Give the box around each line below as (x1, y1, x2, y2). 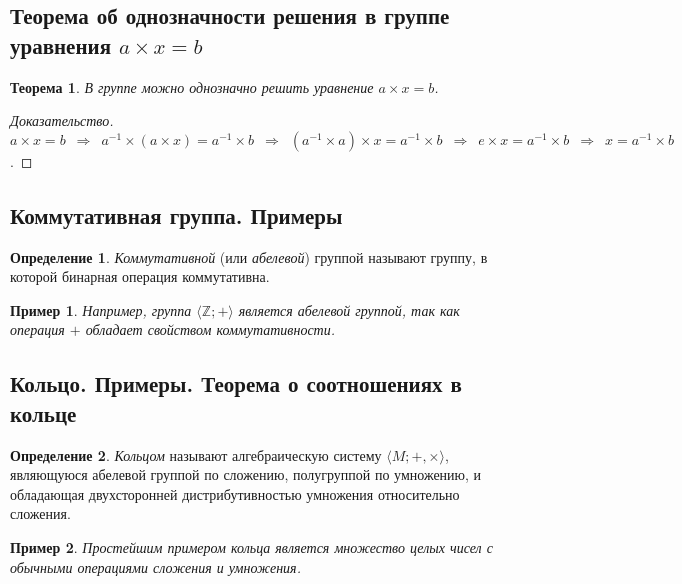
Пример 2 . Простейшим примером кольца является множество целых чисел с (10, 536, 493, 557)
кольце (10, 397, 77, 428)
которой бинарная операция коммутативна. (10, 266, 270, 287)
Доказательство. (10, 110, 114, 131)
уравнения (10, 29, 112, 60)
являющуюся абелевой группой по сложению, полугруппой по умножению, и (10, 464, 482, 485)
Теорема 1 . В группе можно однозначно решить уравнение (10, 76, 374, 97)
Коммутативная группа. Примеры (10, 199, 343, 230)
